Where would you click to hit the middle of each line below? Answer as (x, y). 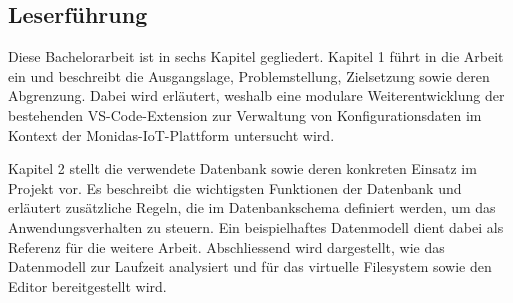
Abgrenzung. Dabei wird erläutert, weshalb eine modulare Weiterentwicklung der (256, 95)
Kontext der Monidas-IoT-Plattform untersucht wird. (171, 134)
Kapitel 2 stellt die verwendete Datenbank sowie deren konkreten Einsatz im (242, 168)
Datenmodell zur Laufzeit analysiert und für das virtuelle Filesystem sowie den (250, 266)
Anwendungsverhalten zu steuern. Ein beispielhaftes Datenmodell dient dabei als (256, 226)
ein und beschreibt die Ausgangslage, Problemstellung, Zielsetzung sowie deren (249, 75)
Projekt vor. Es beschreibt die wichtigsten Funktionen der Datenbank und (235, 187)
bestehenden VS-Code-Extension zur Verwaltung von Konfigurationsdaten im (245, 114)
